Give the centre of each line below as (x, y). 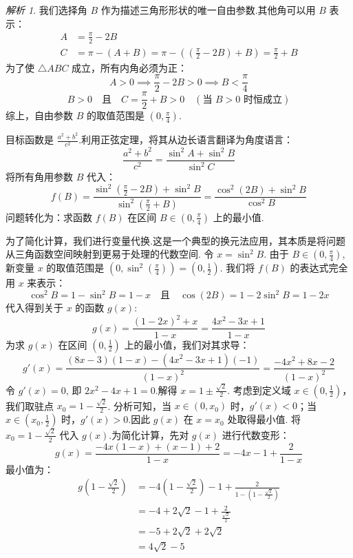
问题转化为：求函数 (49, 217)
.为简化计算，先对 (149, 434)
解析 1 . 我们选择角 (46, 10)
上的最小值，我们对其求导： (187, 344)
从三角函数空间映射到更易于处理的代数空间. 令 (110, 254)
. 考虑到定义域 (259, 390)
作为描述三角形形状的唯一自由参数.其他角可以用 (208, 10)
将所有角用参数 (39, 177)
